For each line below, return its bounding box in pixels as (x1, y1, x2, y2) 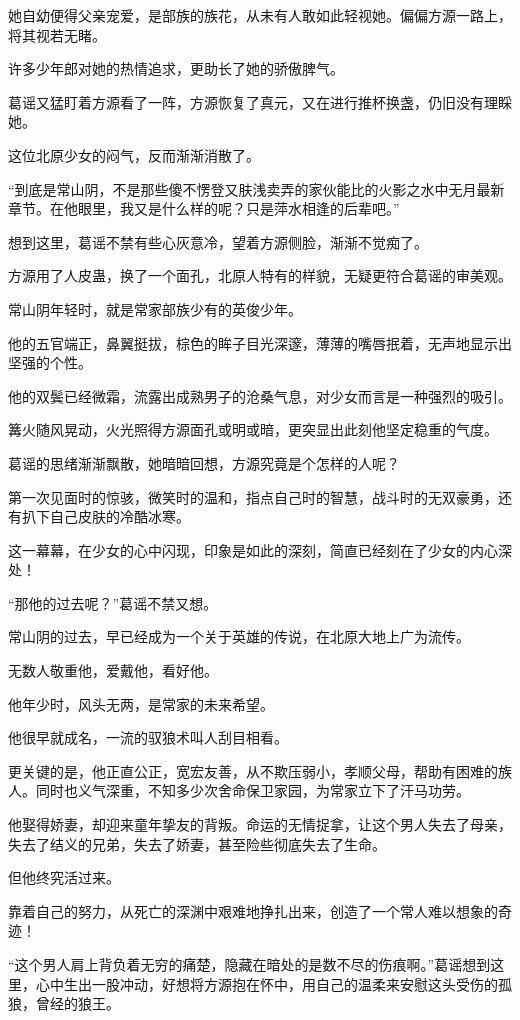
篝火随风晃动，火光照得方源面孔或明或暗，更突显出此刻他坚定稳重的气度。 (8, 419, 498, 440)
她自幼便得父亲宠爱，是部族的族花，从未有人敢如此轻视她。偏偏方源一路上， (8, 5, 512, 25)
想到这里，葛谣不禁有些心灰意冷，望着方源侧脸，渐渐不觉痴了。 (8, 231, 428, 252)
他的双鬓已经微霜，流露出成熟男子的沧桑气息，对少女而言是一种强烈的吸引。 (8, 385, 512, 406)
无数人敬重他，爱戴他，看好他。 (8, 660, 218, 681)
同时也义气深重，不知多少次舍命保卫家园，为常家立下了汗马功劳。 (35, 780, 470, 801)
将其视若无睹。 (8, 24, 106, 45)
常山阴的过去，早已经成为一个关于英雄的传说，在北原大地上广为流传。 (8, 626, 470, 647)
